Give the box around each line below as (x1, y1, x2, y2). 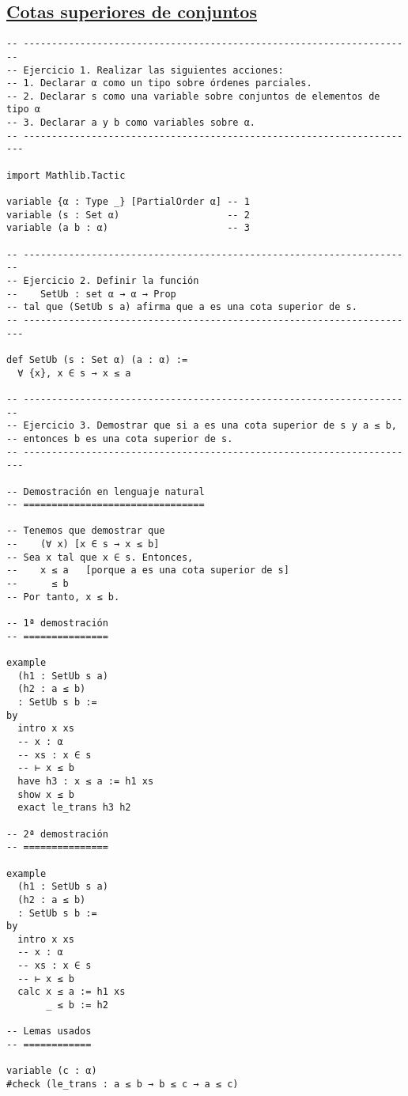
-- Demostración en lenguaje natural (6, 486, 205, 497)
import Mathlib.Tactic (6, 169, 126, 181)
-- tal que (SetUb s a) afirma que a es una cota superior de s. (6, 301, 357, 313)
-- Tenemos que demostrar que (6, 525, 165, 537)
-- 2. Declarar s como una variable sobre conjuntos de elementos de (6, 90, 380, 102)
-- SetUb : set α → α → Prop (6, 288, 176, 300)
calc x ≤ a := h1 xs (17, 986, 126, 998)
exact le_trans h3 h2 (17, 802, 131, 814)
